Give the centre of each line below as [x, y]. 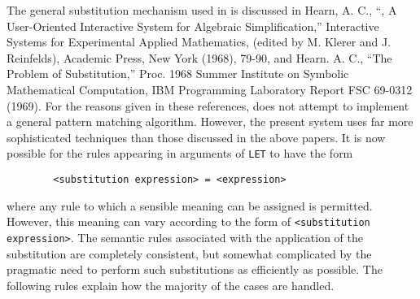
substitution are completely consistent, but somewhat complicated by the [189, 253]
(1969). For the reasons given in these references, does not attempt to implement [208, 105]
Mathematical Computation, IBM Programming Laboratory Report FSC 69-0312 [210, 89]
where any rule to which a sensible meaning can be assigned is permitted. [190, 205]
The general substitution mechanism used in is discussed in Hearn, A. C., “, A [202, 10]
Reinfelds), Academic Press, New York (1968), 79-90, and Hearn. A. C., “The [199, 57]
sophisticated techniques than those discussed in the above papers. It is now [196, 137]
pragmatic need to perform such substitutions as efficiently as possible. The [195, 269]
